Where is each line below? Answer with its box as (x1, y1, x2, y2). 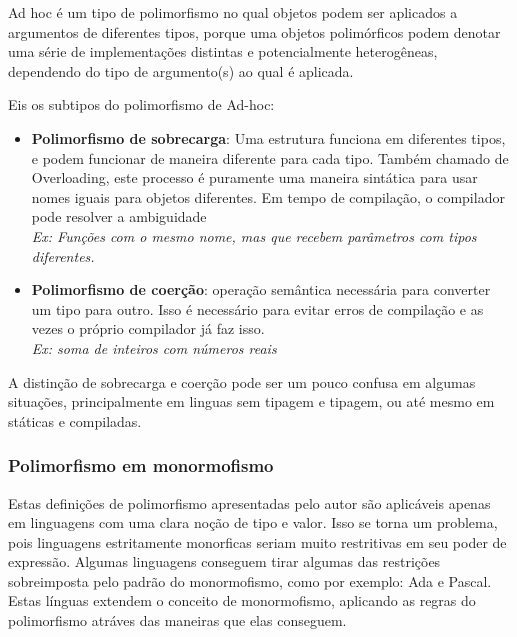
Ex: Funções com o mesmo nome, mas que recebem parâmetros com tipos (31, 225, 477, 246)
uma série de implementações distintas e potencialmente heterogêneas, (8, 41, 438, 62)
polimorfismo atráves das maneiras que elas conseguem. (8, 610, 347, 631)
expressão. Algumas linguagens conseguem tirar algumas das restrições (8, 551, 441, 572)
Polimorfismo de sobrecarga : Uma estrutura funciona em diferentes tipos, (31, 127, 506, 148)
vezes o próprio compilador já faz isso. (31, 318, 265, 339)
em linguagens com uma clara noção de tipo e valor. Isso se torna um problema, (8, 512, 498, 533)
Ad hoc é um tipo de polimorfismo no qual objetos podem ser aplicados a (8, 2, 458, 22)
